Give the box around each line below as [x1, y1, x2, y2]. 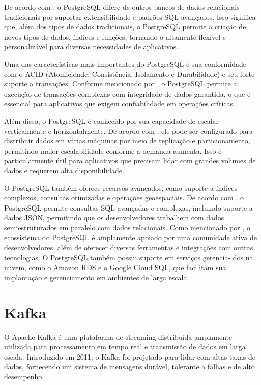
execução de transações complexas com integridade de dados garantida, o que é [4, 88, 251, 99]
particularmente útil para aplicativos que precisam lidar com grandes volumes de [4, 155, 256, 166]
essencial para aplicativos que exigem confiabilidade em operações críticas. [4, 98, 235, 109]
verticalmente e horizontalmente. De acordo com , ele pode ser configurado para [4, 125, 253, 136]
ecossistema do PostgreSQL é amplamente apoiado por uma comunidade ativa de [4, 232, 257, 243]
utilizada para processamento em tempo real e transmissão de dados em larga [4, 341, 246, 352]
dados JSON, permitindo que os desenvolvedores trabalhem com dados [4, 212, 224, 223]
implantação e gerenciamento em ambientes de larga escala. [4, 272, 189, 282]
